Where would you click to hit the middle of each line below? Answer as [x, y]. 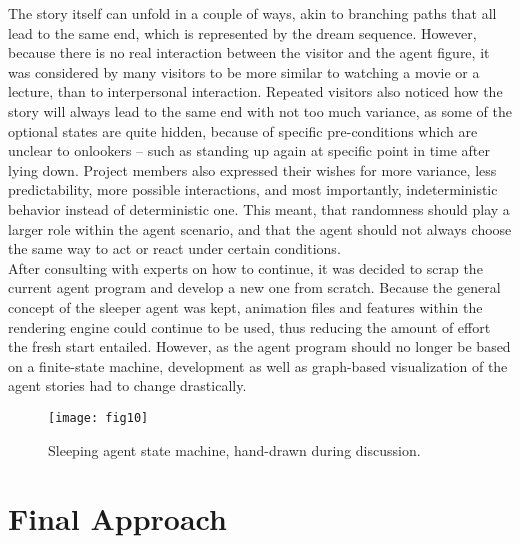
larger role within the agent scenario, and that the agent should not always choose [260, 228]
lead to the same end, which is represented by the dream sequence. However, [242, 32]
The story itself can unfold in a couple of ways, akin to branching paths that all [252, 13]
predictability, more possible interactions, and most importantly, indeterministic [253, 189]
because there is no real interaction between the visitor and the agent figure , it [249, 52]
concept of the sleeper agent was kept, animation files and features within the [245, 306]
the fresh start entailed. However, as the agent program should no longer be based [259, 346]
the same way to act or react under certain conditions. [174, 248]
